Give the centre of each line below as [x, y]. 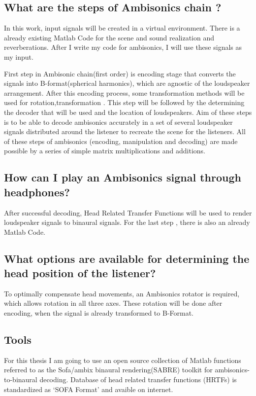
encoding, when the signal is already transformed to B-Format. [99, 313]
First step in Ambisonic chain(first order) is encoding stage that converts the [120, 73]
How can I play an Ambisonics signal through [123, 177]
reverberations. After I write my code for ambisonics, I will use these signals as [123, 47]
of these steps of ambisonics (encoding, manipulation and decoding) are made [121, 141]
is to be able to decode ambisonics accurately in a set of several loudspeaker [118, 122]
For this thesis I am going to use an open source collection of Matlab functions [123, 360]
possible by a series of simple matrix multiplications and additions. [105, 151]
